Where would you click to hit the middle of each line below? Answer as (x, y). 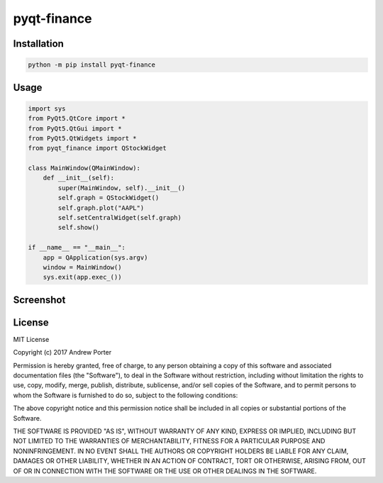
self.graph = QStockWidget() (109, 198)
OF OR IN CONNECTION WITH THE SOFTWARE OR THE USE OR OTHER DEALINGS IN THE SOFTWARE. (165, 471)
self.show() (78, 228)
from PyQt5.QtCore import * (77, 118)
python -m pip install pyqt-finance (92, 65)
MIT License (31, 339)
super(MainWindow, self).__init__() (122, 188)
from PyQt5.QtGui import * (75, 128)
